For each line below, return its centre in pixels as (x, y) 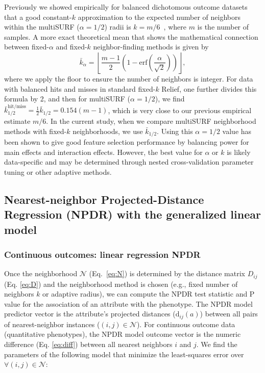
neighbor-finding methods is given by (151, 47)
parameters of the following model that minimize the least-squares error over (124, 354)
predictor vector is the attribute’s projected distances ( (90, 314)
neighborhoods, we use (108, 131)
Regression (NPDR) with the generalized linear (132, 214)
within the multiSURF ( (42, 27)
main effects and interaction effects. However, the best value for (103, 152)
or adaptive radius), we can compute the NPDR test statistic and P (149, 294)
